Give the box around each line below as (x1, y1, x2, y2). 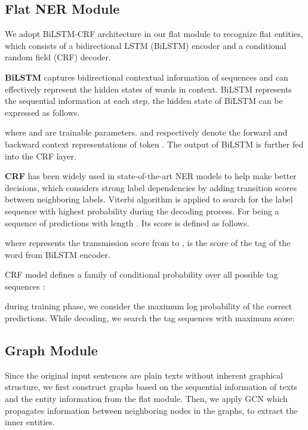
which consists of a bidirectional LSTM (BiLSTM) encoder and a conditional (5, 39, 287, 51)
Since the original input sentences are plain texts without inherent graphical (5, 368, 283, 381)
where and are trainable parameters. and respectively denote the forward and (5, 126, 288, 139)
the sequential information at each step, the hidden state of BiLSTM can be (5, 94, 283, 107)
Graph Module (5, 341, 98, 360)
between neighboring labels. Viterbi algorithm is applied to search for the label (5, 193, 293, 205)
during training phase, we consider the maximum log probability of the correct (5, 300, 292, 312)
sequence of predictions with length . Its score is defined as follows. (5, 216, 250, 229)
